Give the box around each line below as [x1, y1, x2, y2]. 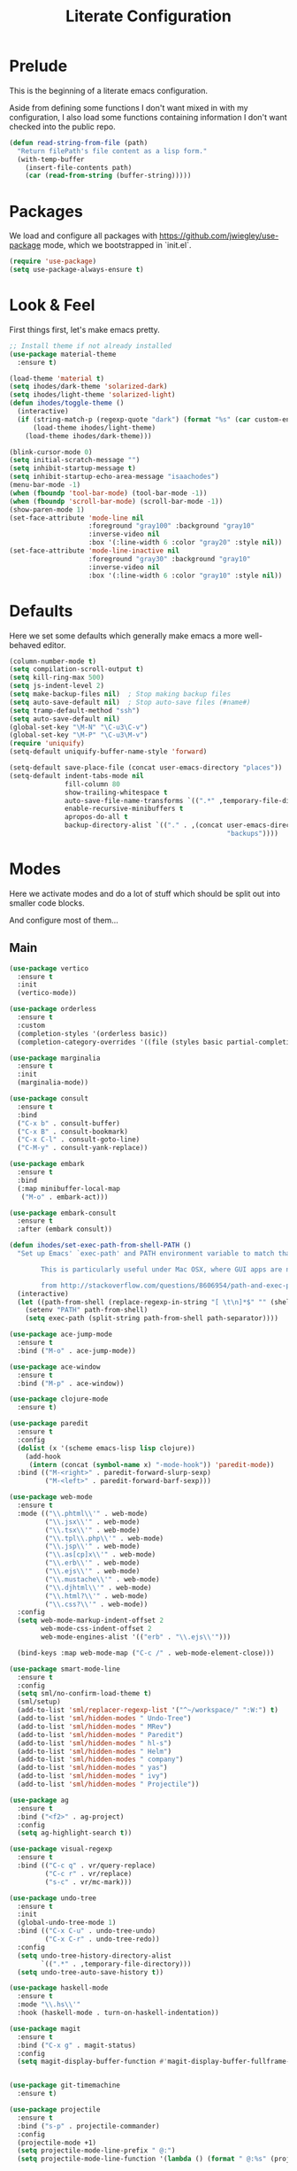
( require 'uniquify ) [9, 739, 86, 748]
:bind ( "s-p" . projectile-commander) [17, 2121, 161, 2130]
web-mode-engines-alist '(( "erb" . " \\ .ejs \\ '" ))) [41, 1633, 232, 1642]
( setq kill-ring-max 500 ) [9, 673, 104, 683]
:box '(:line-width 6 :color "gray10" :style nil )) [88, 571, 283, 580]
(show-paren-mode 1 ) [9, 505, 86, 514]
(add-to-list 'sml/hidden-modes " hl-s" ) [17, 1738, 172, 1748]
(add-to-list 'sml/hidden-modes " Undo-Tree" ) [17, 1714, 192, 1723]
